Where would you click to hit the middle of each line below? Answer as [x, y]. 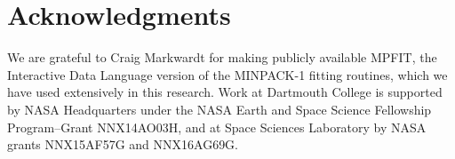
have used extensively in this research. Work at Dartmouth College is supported [225, 92]
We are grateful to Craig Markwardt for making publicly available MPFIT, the [222, 57]
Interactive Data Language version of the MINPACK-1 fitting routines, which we [227, 74]
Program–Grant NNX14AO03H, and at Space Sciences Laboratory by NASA [217, 127]
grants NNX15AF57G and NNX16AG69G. [123, 144]
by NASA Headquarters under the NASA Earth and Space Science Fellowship [220, 109]
